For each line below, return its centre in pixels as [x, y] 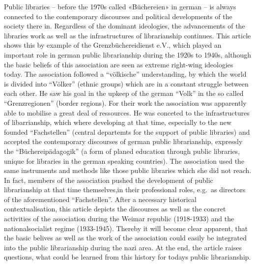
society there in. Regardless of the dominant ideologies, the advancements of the [125, 26]
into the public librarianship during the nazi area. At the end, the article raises [123, 247]
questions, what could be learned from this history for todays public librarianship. [127, 257]
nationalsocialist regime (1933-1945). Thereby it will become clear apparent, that [126, 228]
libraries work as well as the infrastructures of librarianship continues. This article [127, 35]
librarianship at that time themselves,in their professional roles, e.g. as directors [125, 190]
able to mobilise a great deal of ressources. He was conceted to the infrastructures [127, 112]
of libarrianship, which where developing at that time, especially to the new [118, 122]
